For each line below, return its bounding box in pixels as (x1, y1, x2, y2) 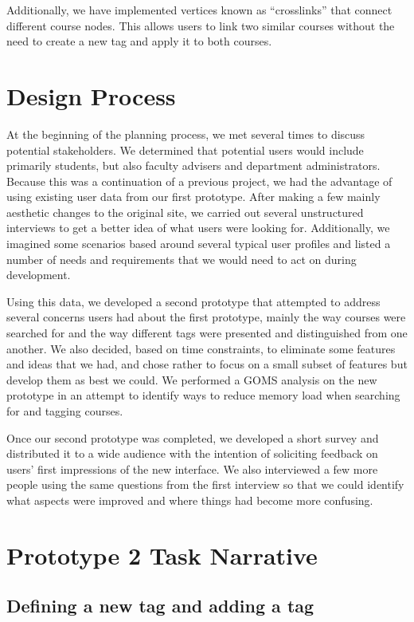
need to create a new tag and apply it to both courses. (6, 33, 272, 49)
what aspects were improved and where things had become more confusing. (6, 491, 373, 508)
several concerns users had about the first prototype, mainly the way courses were (6, 309, 406, 325)
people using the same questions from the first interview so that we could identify (6, 476, 404, 493)
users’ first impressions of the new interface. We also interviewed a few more (6, 460, 378, 477)
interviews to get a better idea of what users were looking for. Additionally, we (6, 219, 390, 236)
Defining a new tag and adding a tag (6, 593, 314, 618)
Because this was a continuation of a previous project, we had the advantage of (6, 172, 393, 189)
